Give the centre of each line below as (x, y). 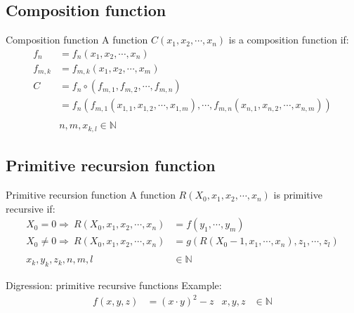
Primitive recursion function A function (91, 195)
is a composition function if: (289, 40)
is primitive (298, 195)
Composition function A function (77, 40)
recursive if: (31, 208)
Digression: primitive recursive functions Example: (114, 285)
